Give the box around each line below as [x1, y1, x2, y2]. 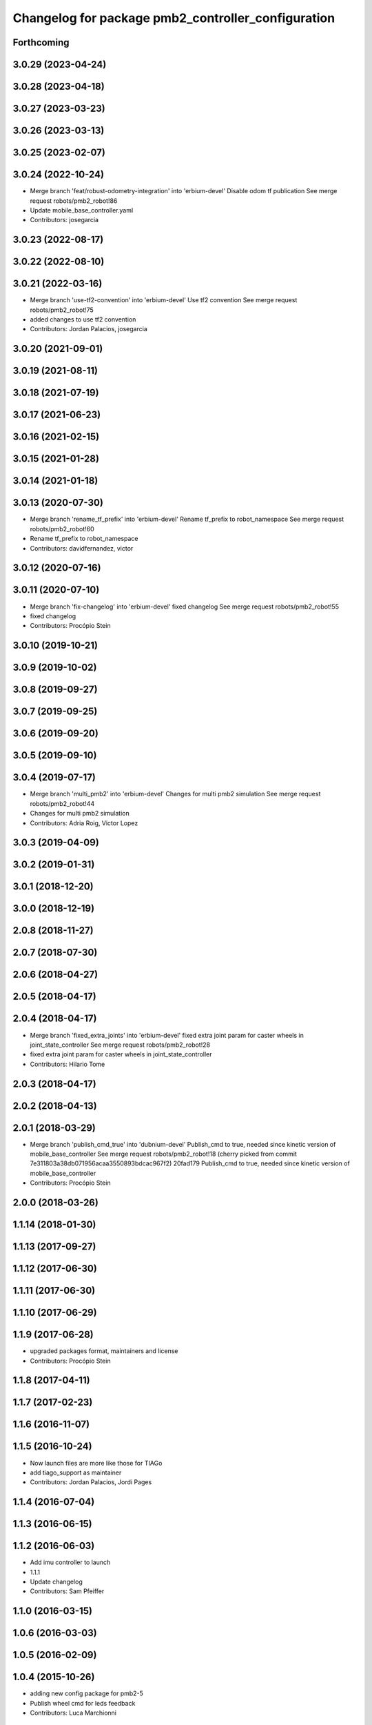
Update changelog [30, 1577, 83, 1586]
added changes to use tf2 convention [30, 315, 136, 324]
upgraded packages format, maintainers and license [30, 1347, 178, 1355]
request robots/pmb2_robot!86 [30, 197, 118, 205]
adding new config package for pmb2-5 [30, 1689, 144, 1697]
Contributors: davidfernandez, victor [30, 544, 134, 552]
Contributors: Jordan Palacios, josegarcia [30, 325, 147, 333]
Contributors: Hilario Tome [30, 1060, 105, 1068]
